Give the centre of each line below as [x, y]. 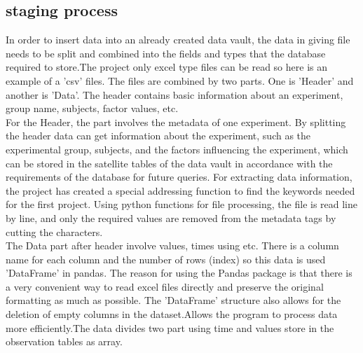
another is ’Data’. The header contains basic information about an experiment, [174, 94]
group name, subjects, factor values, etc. [92, 108]
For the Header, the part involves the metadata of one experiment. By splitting [176, 122]
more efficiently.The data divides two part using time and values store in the [170, 327]
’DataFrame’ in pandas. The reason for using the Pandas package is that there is [179, 273]
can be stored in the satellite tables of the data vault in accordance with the [169, 163]
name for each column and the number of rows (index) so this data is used [166, 259]
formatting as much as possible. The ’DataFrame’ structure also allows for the [173, 300]
